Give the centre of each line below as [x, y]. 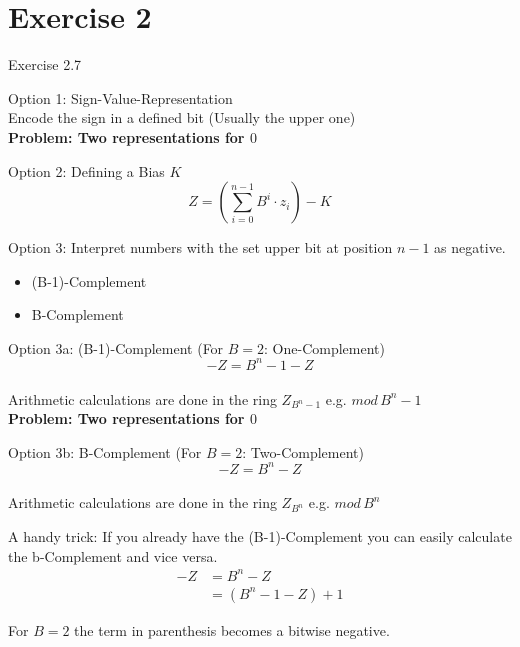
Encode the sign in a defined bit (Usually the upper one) [182, 117]
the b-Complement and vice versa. [113, 555]
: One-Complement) [324, 347]
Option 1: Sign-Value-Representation [120, 97]
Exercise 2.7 [45, 64]
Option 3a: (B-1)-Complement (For [116, 347]
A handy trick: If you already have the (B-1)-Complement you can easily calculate [260, 536]
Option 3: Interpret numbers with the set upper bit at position [200, 247]
